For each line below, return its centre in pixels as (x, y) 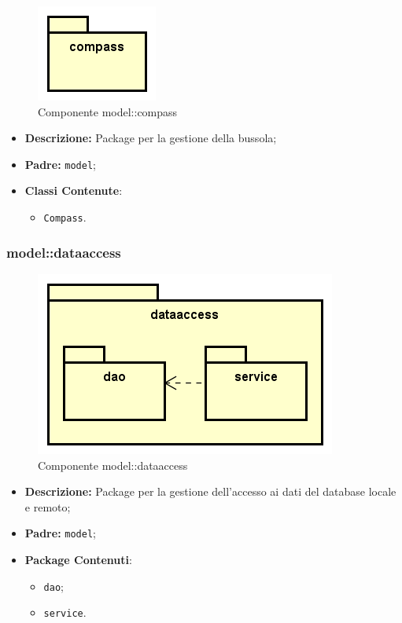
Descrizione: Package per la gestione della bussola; (151, 138)
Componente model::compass (108, 111)
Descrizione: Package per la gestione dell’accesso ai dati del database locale (210, 491)
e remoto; (48, 506)
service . (65, 612)
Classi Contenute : (74, 191)
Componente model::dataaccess (113, 465)
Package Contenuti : (78, 559)
